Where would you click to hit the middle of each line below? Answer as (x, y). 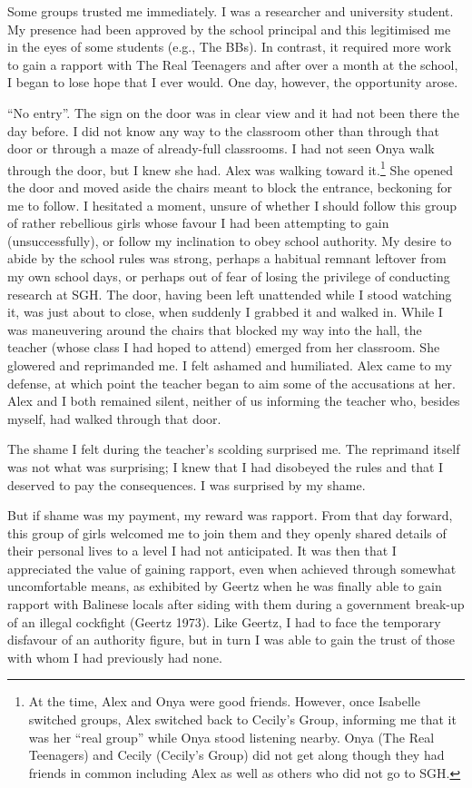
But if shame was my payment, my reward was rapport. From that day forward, (230, 515)
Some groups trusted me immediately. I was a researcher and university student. (231, 11)
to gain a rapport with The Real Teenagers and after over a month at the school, (233, 64)
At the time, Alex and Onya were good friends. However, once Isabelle (224, 701)
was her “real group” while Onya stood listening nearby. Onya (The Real (231, 737)
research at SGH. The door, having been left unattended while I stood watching (230, 294)
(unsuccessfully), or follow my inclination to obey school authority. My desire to (230, 240)
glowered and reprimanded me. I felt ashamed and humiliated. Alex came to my (230, 364)
